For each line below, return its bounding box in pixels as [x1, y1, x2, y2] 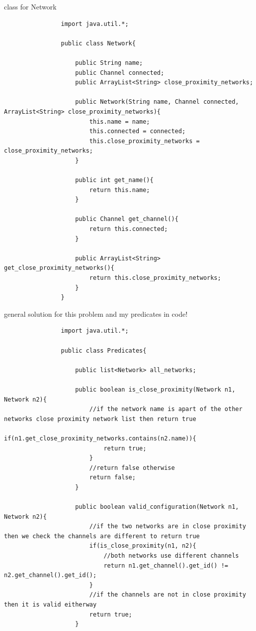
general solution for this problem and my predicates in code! [4, 308, 188, 319]
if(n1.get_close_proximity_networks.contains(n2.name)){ [4, 434, 196, 442]
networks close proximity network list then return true [4, 415, 196, 422]
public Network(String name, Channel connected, [75, 98, 239, 106]
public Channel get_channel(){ [75, 215, 178, 223]
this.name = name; [89, 118, 150, 125]
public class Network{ [61, 39, 136, 47]
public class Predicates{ [61, 347, 147, 354]
